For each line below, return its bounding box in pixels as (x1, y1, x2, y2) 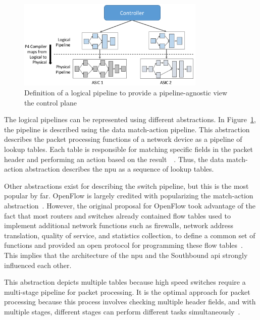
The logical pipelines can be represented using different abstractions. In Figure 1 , (4, 114, 256, 125)
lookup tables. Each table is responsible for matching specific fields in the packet (4, 144, 253, 154)
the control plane (24, 97, 77, 108)
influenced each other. (4, 259, 72, 270)
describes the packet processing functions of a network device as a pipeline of (4, 134, 242, 144)
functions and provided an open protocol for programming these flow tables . (4, 240, 243, 250)
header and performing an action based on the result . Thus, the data (4, 153, 224, 164)
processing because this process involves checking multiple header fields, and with (4, 296, 256, 307)
